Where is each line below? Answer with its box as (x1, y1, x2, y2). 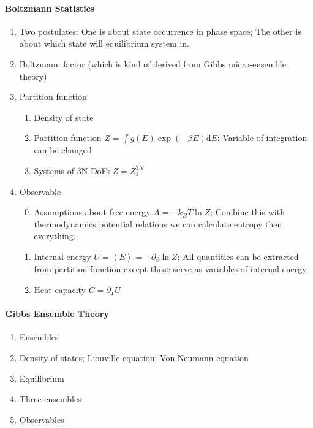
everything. (34, 229, 76, 242)
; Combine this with (210, 205, 285, 218)
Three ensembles (19, 392, 81, 405)
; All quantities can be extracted (177, 250, 299, 262)
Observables (19, 413, 64, 426)
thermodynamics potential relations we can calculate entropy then (34, 217, 282, 230)
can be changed (34, 143, 92, 156)
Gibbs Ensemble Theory (5, 307, 109, 320)
